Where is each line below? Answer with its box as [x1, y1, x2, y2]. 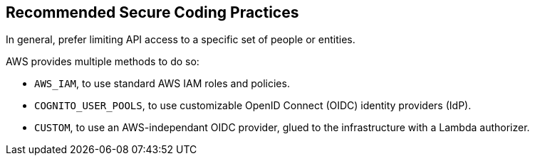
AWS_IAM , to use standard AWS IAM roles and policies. [34, 77, 290, 90]
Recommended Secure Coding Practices [6, 4, 299, 21]
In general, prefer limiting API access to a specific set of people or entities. [6, 33, 355, 46]
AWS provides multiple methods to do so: [6, 55, 199, 68]
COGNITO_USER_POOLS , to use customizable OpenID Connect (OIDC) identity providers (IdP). [34, 99, 472, 112]
